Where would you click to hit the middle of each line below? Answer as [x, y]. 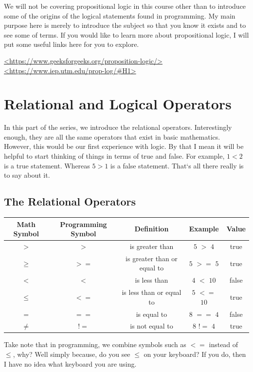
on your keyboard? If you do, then [195, 354]
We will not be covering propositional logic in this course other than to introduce [125, 6]
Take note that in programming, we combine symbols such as [95, 344]
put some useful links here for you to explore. [72, 44]
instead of [224, 344]
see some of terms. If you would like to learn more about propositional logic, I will [126, 34]
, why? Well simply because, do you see [72, 354]
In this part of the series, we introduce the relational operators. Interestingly [118, 127]
